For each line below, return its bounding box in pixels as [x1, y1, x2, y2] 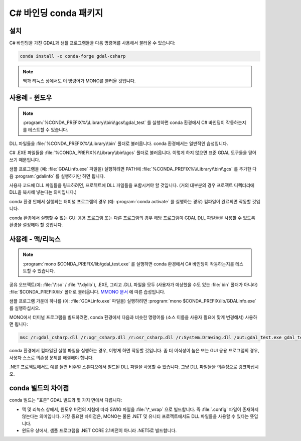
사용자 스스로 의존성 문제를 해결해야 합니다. [9, 354, 94, 361]
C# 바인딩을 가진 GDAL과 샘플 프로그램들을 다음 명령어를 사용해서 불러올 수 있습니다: [9, 40, 176, 46]
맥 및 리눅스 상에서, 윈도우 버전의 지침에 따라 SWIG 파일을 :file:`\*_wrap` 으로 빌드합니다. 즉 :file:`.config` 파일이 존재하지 [22, 406, 259, 412]
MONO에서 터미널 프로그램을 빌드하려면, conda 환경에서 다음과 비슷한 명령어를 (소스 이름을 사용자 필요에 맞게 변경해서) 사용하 [9, 314, 258, 321]
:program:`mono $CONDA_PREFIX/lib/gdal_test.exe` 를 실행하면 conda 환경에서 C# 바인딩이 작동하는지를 [23, 261, 234, 267]
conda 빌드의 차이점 [9, 384, 69, 392]
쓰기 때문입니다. [9, 157, 41, 163]
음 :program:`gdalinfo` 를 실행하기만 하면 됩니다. [9, 173, 105, 179]
